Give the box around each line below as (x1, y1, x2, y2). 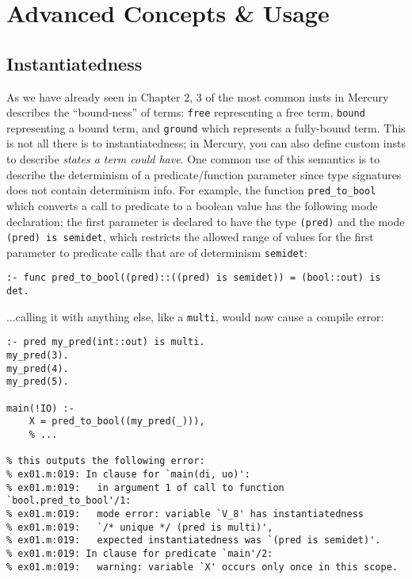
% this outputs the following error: (6, 455, 205, 467)
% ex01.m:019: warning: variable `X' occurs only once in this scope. (6, 561, 398, 573)
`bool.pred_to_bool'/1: (6, 495, 132, 507)
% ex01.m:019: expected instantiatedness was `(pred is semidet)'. (6, 535, 381, 546)
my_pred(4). (6, 362, 69, 374)
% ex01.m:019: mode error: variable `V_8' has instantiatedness (6, 508, 364, 520)
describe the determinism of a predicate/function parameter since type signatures (6, 166, 402, 182)
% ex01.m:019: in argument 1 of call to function (6, 481, 284, 493)
